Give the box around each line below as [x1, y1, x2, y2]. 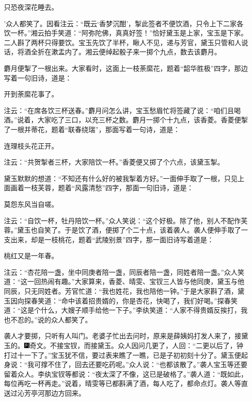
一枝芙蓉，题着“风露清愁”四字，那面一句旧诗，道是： [24, 183, 194, 193]
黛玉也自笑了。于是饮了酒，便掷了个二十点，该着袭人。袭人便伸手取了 [17, 225, 241, 235]
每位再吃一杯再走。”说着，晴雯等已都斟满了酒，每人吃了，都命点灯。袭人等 [4, 378, 241, 388]
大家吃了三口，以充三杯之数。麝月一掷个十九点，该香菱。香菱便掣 [37, 115, 248, 125]
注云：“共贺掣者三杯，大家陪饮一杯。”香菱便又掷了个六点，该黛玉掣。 [4, 157, 224, 167]
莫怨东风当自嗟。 [4, 199, 58, 209]
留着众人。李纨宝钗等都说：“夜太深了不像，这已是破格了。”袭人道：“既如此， [4, 368, 248, 379]
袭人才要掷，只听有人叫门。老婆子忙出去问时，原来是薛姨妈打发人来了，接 [4, 331, 241, 341]
